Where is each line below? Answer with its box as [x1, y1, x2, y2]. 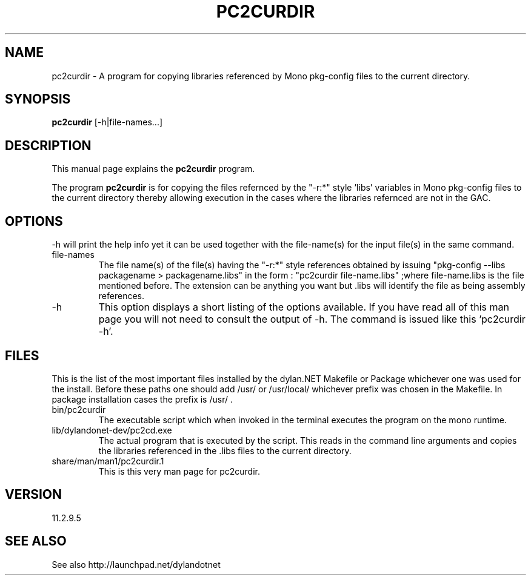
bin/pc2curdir [52, 404, 106, 415]
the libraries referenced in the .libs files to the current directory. [98, 445, 352, 456]
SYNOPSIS [5, 91, 71, 107]
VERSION [5, 487, 62, 503]
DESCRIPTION [5, 137, 92, 153]
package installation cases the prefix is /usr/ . [52, 394, 233, 404]
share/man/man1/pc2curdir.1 [52, 455, 164, 466]
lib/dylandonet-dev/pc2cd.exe [52, 424, 172, 435]
